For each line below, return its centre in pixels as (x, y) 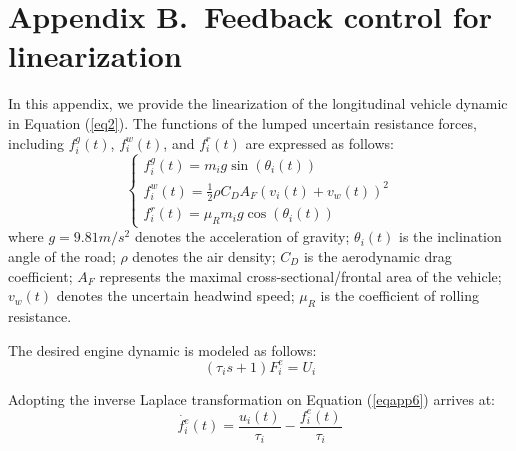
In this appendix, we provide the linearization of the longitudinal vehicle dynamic (258, 103)
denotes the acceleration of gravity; (242, 236)
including (36, 142)
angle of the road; (62, 255)
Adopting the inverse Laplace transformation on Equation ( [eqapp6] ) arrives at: (251, 398)
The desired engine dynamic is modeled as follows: (162, 349)
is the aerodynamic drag (377, 255)
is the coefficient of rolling (399, 295)
